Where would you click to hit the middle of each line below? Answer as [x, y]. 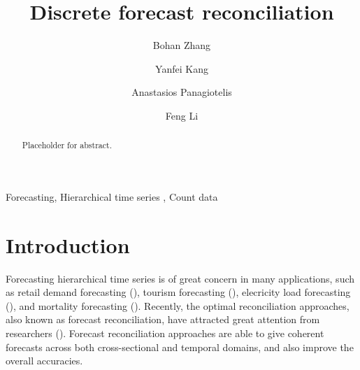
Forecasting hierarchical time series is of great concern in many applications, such [180, 278]
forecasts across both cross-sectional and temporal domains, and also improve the [180, 347]
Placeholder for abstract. [67, 145]
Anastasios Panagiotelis [182, 92]
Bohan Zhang [182, 45]
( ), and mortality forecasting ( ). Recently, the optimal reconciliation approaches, [178, 305]
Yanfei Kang [182, 68]
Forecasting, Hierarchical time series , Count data [112, 196]
